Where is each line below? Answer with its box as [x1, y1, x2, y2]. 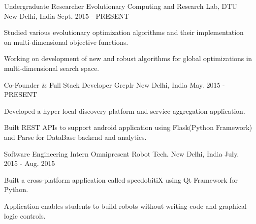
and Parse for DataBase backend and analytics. [4, 131, 147, 142]
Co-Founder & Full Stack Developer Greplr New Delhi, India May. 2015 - [4, 79, 225, 90]
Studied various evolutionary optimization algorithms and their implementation [4, 27, 244, 37]
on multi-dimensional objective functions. [4, 36, 128, 47]
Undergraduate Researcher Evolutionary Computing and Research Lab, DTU [4, 1, 237, 11]
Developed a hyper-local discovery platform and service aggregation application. [4, 105, 245, 116]
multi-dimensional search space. [4, 63, 99, 73]
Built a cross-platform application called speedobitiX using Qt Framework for [4, 174, 238, 185]
